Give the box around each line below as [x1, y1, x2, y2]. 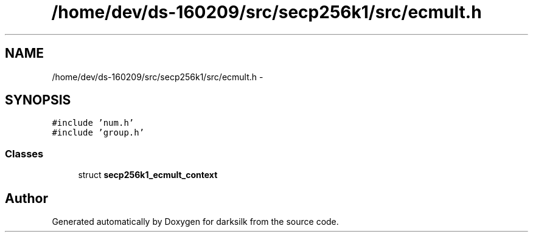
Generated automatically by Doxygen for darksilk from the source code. [52, 216, 339, 227]
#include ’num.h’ [52, 118, 134, 128]
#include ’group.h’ [52, 128, 145, 138]
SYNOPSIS [5, 92, 71, 108]
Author [5, 190, 48, 206]
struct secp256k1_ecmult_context [78, 170, 218, 180]
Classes [5, 147, 44, 160]
